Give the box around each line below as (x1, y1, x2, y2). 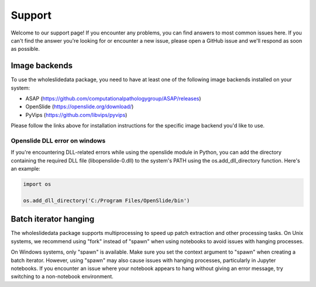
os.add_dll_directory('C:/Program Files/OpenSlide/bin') (23, 197, 190, 204)
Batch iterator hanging (11, 214, 95, 224)
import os (23, 181, 51, 188)
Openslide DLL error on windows (11, 136, 106, 144)
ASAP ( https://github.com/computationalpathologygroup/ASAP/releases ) (25, 95, 201, 102)
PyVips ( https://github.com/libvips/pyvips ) (25, 111, 128, 118)
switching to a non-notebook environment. (11, 273, 114, 280)
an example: (11, 165, 40, 172)
